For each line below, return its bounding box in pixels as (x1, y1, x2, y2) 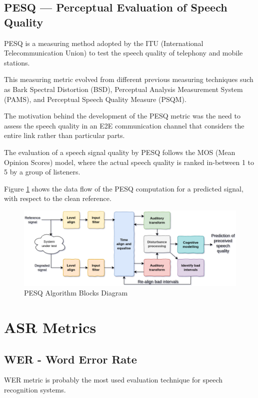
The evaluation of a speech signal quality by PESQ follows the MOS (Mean (4, 146, 235, 157)
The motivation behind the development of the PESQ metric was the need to (4, 110, 240, 121)
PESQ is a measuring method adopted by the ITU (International (4, 37, 203, 48)
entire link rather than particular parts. (4, 130, 125, 140)
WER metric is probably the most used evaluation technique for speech (4, 374, 223, 385)
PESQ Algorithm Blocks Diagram (24, 287, 128, 298)
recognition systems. (4, 384, 66, 394)
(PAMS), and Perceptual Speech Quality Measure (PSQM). (4, 93, 186, 104)
